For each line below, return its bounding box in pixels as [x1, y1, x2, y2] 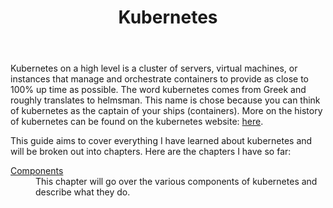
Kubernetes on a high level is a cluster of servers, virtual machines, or [10, 62, 298, 75]
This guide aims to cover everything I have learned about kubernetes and [10, 135, 313, 147]
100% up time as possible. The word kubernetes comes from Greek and [10, 84, 307, 96]
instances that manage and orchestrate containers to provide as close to [10, 73, 309, 85]
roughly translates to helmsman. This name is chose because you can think [10, 94, 321, 106]
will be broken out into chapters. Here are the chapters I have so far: [10, 146, 292, 158]
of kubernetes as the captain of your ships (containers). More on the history [10, 105, 323, 117]
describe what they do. [35, 186, 131, 198]
